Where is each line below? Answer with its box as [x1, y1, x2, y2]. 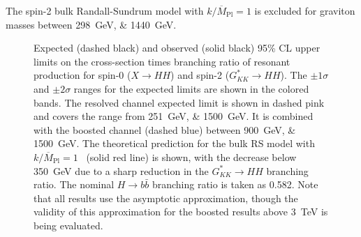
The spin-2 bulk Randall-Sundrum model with [6, 3, 204, 17]
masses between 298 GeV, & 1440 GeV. [6, 17, 177, 31]
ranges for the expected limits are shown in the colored [73, 81, 309, 95]
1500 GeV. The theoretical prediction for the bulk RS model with [34, 136, 315, 151]
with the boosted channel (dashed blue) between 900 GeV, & [34, 122, 296, 137]
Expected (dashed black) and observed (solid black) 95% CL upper [34, 40, 321, 55]
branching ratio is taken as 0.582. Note [152, 177, 318, 192]
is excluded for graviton [254, 3, 355, 17]
